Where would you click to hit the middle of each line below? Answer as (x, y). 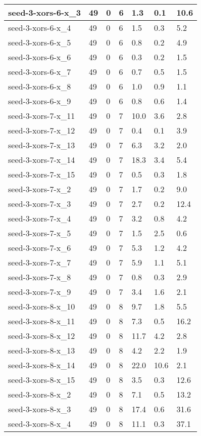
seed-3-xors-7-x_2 (40, 189)
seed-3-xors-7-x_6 (40, 248)
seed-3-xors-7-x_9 (40, 292)
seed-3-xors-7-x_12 (42, 130)
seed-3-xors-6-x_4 (40, 28)
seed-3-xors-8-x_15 (42, 380)
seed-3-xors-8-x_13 (42, 350)
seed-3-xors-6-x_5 (40, 42)
